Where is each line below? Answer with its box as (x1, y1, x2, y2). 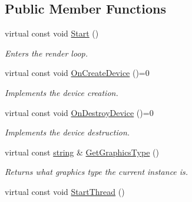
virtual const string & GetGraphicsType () (5, 145, 159, 158)
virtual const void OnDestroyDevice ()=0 (5, 106, 154, 118)
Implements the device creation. (5, 86, 118, 98)
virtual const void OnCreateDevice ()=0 (5, 67, 150, 79)
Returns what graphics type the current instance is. (5, 165, 188, 178)
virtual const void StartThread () (5, 185, 125, 197)
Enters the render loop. (5, 47, 88, 59)
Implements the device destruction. (5, 126, 130, 138)
